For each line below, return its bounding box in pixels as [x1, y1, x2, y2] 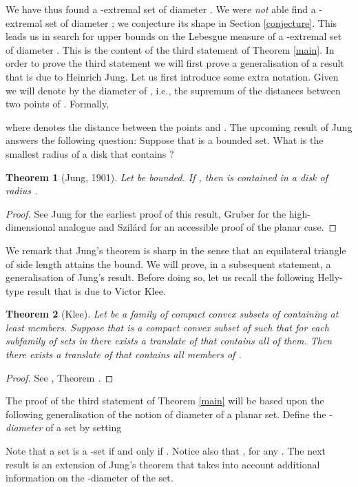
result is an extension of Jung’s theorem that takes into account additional [6, 457, 320, 471]
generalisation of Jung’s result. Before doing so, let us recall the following [6, 270, 315, 284]
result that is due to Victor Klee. [27, 283, 166, 298]
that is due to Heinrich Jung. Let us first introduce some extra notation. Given [6, 69, 339, 83]
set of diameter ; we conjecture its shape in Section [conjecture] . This [45, 15, 337, 30]
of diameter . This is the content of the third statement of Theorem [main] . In [6, 42, 335, 56]
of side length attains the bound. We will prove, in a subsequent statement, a [6, 256, 331, 271]
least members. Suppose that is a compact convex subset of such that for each [6, 320, 329, 334]
